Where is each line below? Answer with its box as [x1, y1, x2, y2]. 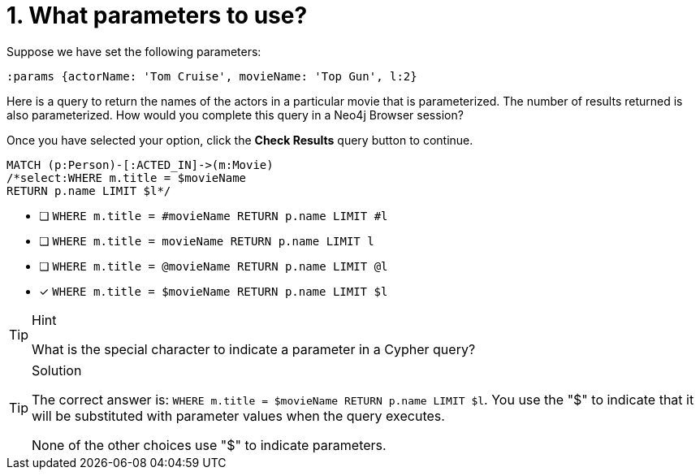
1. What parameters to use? [6, 2, 308, 29]
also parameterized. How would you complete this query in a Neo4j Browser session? [6, 107, 464, 122]
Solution [32, 361, 82, 379]
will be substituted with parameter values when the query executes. [32, 407, 445, 424]
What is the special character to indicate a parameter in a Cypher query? [32, 340, 476, 357]
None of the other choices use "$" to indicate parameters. [32, 436, 387, 453]
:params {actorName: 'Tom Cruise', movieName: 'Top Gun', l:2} [6, 69, 417, 83]
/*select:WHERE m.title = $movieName [6, 171, 247, 184]
